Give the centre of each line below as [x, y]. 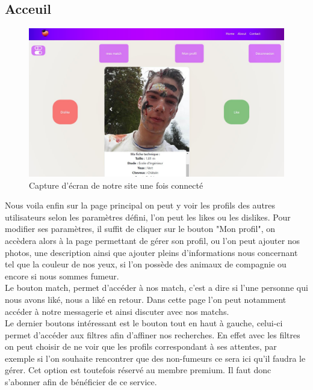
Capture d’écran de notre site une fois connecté [116, 185]
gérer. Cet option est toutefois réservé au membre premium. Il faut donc [138, 370]
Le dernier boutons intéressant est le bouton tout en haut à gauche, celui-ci [144, 323]
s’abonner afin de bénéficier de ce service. [81, 382]
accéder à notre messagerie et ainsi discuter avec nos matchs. [117, 311]
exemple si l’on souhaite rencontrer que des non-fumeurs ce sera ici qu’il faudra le [155, 358]
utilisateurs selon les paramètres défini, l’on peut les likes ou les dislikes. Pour [148, 217]
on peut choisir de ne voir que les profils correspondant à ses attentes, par [141, 346]
